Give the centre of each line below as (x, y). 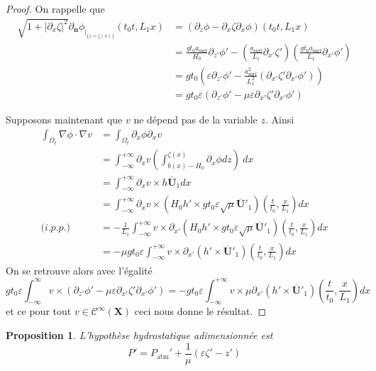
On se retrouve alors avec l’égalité (79, 270)
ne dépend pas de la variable (195, 119)
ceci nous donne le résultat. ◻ (200, 311)
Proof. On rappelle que (55, 9)
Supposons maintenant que (64, 119)
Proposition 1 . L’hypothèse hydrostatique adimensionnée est (139, 335)
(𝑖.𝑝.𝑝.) (55, 228)
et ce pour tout (39, 311)
